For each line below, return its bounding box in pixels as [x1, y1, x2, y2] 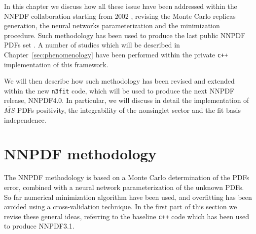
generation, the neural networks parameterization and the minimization [4, 20, 220, 31]
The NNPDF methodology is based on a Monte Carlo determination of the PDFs [4, 172, 249, 183]
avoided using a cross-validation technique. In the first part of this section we [4, 201, 237, 212]
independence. [4, 114, 46, 125]
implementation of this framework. [4, 59, 109, 69]
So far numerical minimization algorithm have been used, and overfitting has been [4, 191, 252, 202]
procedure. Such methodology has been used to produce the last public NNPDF [4, 30, 246, 40]
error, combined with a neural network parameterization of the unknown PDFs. [4, 182, 244, 192]
